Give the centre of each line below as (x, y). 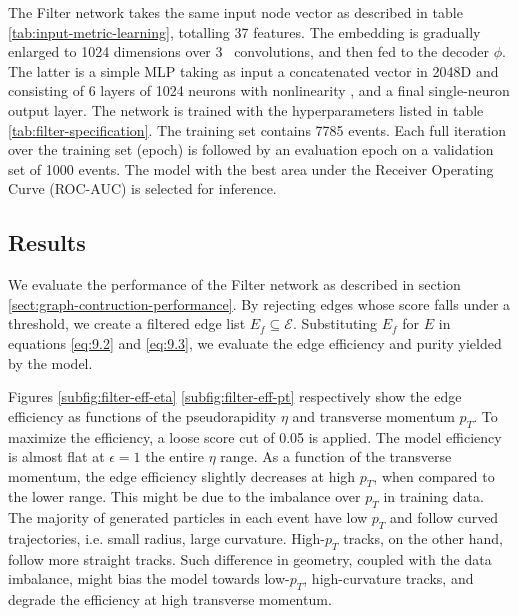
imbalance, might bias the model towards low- (149, 578)
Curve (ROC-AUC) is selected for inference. (142, 188)
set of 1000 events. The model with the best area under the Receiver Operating (251, 168)
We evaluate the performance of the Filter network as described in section (234, 284)
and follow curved (444, 517)
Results (47, 242)
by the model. (50, 362)
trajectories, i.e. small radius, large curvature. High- (167, 538)
